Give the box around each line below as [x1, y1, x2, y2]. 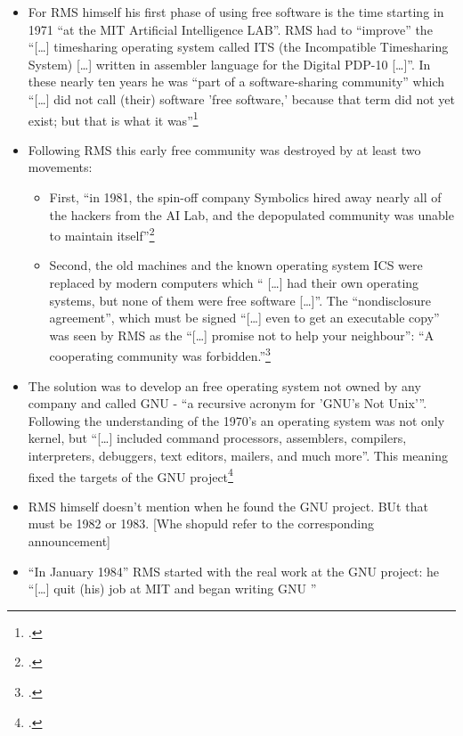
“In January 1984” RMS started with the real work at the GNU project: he [28, 561, 439, 580]
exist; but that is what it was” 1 [28, 108, 199, 129]
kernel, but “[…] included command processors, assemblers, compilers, [28, 429, 407, 447]
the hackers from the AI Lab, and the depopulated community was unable [49, 205, 454, 224]
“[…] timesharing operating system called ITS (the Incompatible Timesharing [28, 37, 449, 56]
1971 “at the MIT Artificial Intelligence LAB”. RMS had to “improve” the [28, 20, 433, 38]
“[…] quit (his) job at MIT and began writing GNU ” [28, 579, 317, 598]
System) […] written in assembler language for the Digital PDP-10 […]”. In [28, 54, 431, 73]
